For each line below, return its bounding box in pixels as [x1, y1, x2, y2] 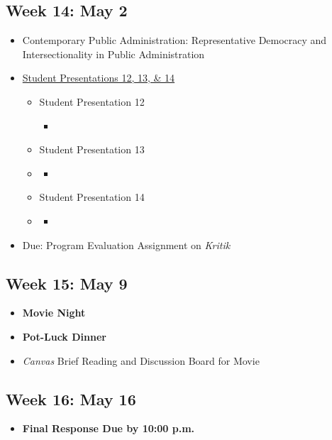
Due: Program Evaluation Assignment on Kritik [22, 237, 231, 252]
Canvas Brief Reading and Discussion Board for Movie [22, 353, 260, 368]
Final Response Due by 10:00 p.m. [22, 421, 195, 436]
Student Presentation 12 [39, 94, 145, 109]
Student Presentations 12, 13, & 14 [22, 70, 175, 85]
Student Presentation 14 [39, 189, 145, 204]
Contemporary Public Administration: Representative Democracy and [22, 33, 327, 48]
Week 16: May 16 [6, 387, 136, 409]
